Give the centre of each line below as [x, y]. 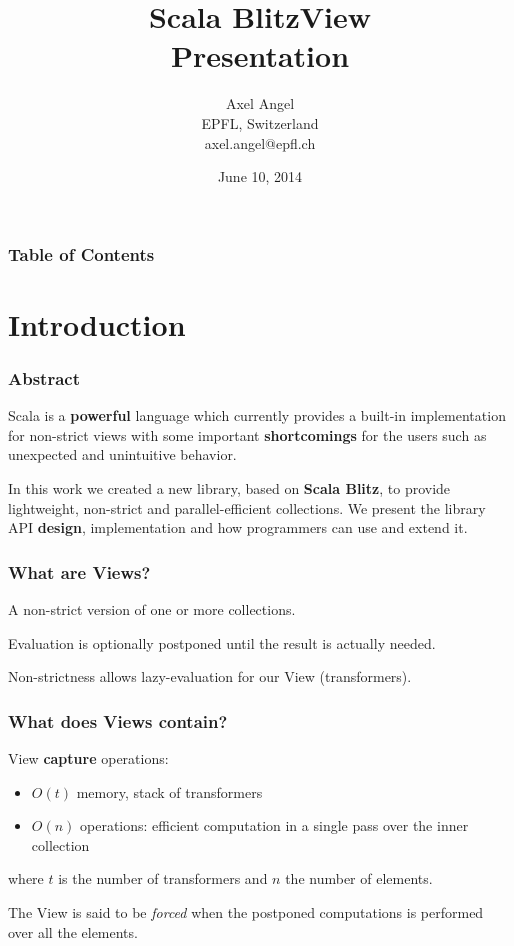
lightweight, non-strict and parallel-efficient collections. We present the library [247, 507]
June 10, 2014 [260, 176]
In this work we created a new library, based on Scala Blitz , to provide [229, 487]
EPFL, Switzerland [260, 122]
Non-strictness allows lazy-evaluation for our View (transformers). [210, 676]
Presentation [260, 55]
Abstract [44, 377]
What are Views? [79, 571]
